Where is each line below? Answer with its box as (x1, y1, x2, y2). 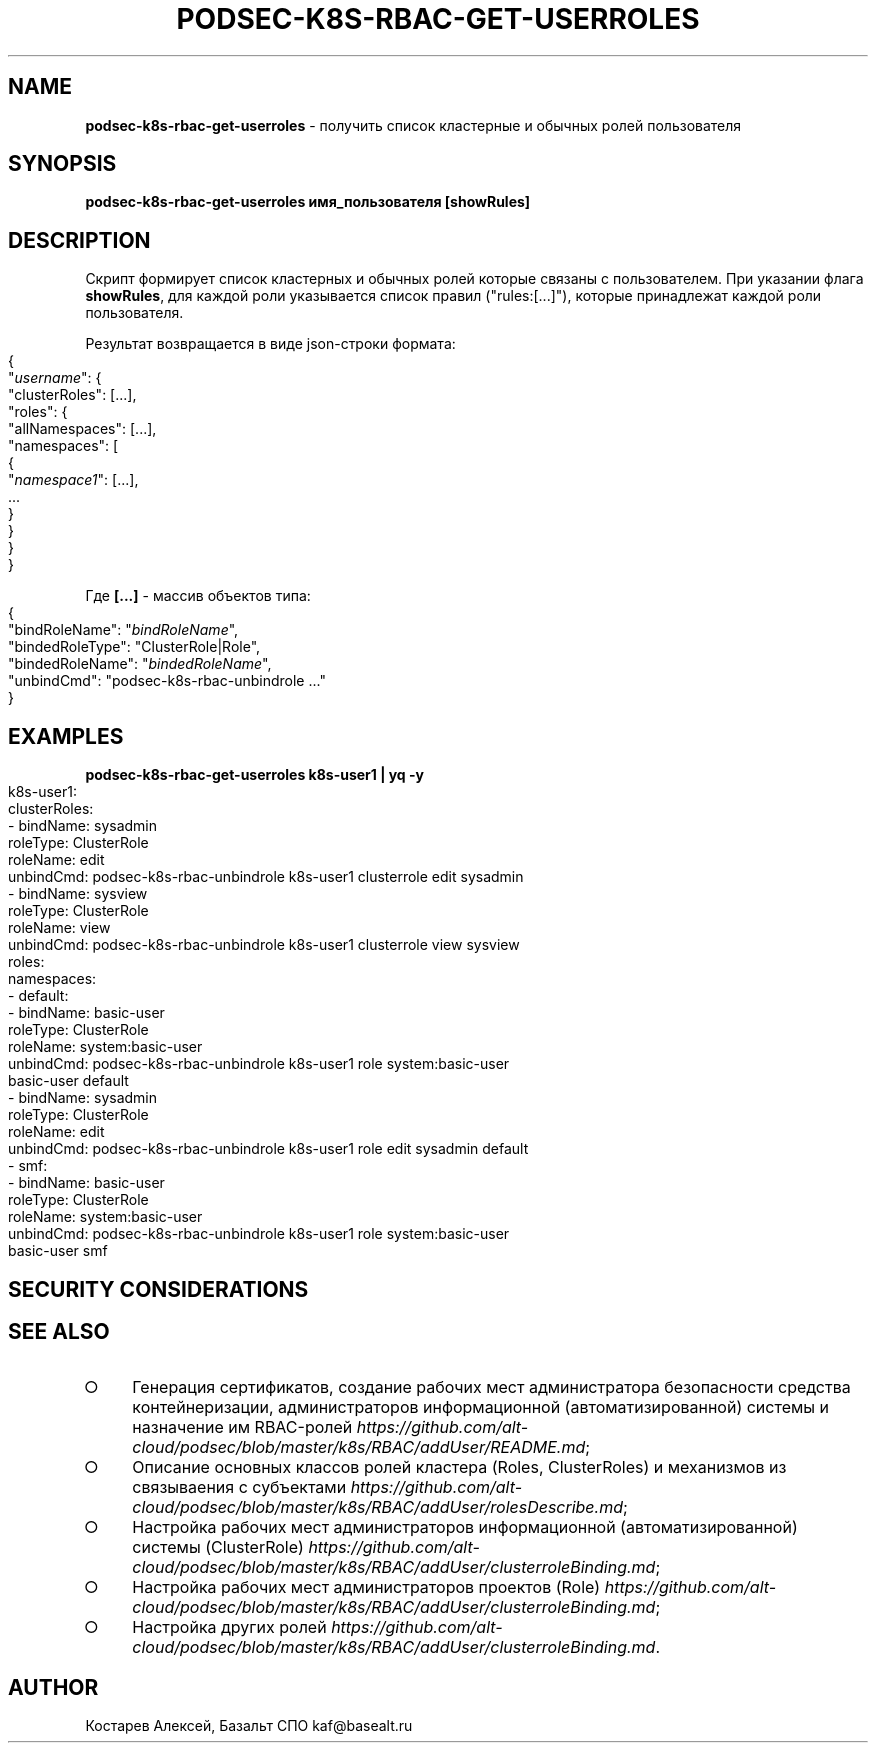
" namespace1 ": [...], (8, 471, 139, 489)
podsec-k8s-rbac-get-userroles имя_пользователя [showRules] (85, 193, 531, 211)
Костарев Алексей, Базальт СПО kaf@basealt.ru (85, 1717, 413, 1735)
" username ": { (8, 369, 102, 387)
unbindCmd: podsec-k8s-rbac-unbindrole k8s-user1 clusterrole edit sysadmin (8, 868, 524, 886)
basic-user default (8, 1072, 129, 1090)
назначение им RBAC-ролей (132, 1417, 353, 1438)
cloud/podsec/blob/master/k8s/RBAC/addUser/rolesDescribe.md (132, 1497, 623, 1518)
